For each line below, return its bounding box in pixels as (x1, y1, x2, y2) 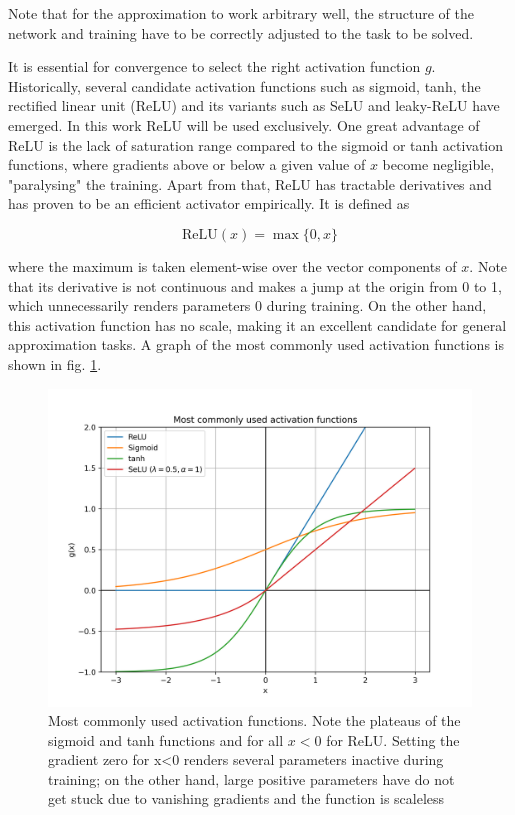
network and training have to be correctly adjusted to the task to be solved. (8, 22, 474, 43)
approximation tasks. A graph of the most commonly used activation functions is (8, 334, 504, 355)
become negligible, (382, 154, 495, 175)
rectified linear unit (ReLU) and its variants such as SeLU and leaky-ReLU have (8, 95, 500, 116)
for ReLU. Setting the (326, 729, 460, 750)
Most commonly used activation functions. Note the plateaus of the (48, 710, 461, 731)
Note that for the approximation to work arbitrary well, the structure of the (8, 3, 474, 23)
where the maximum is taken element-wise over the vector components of (8, 255, 457, 276)
